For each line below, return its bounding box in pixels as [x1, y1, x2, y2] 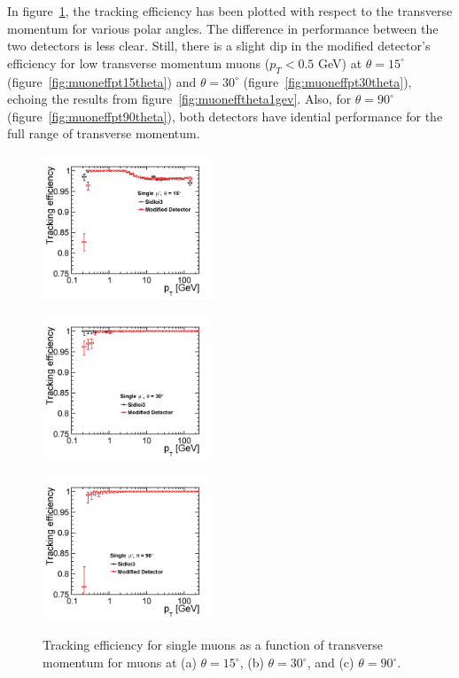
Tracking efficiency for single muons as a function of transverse [43, 635, 383, 654]
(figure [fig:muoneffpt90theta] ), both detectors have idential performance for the [7, 106, 443, 125]
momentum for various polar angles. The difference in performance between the [7, 19, 439, 37]
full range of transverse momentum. [7, 124, 200, 143]
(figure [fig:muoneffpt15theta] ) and [7, 72, 197, 90]
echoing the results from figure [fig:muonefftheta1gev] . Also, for [7, 90, 352, 108]
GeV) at [318, 53, 362, 72]
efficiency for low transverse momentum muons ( [7, 53, 270, 72]
